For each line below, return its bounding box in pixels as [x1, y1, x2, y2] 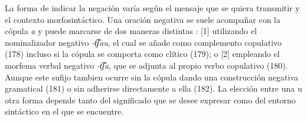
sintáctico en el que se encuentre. [5, 105, 124, 117]
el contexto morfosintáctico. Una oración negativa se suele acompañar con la [5, 13, 280, 25]
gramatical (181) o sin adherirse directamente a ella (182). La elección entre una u [5, 82, 302, 95]
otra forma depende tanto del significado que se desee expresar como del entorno [5, 93, 296, 106]
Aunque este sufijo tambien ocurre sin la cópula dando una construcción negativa [5, 70, 299, 83]
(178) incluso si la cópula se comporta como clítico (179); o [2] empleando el [5, 48, 280, 60]
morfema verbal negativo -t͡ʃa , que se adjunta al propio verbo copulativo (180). [5, 59, 288, 71]
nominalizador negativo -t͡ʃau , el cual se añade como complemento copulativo [5, 36, 282, 48]
